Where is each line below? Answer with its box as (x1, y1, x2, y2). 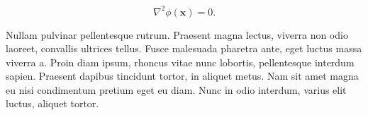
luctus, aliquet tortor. (6, 96, 99, 111)
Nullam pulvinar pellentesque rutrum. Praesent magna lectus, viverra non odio (6, 27, 348, 42)
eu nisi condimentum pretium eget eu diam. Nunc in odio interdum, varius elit (6, 82, 347, 97)
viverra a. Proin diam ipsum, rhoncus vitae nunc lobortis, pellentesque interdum (6, 54, 355, 69)
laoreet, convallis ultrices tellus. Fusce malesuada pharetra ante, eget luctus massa (6, 41, 362, 56)
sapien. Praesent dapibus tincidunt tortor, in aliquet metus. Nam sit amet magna (6, 68, 359, 83)
